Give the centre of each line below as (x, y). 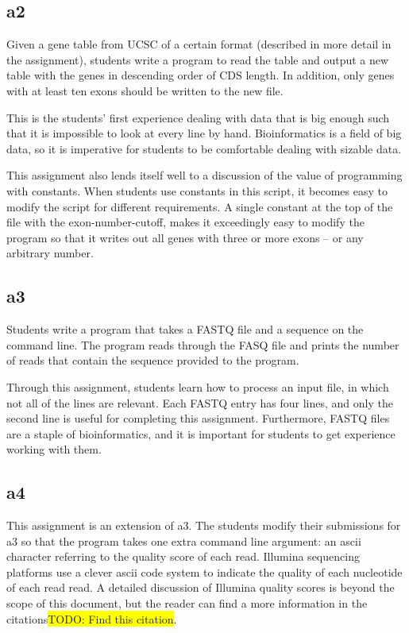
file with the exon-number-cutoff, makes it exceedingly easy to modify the (185, 222)
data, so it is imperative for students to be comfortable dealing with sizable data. (204, 148)
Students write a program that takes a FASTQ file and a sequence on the (185, 329)
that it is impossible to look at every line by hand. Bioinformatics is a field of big (204, 133)
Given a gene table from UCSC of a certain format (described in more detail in (199, 44)
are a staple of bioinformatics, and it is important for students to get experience (201, 433)
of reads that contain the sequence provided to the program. (153, 360)
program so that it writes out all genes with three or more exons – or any (185, 237)
